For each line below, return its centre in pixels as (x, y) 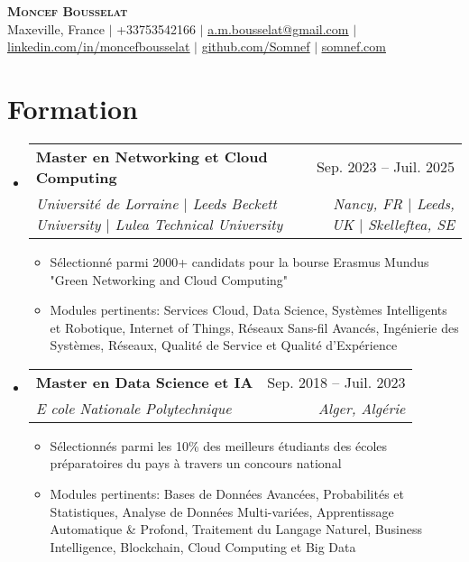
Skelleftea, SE (411, 224)
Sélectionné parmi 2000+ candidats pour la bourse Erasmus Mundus (239, 261)
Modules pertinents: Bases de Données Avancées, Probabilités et (227, 494)
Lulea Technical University (199, 224)
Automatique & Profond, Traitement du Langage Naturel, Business (236, 529)
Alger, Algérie (362, 408)
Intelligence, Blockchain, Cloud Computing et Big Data (203, 546)
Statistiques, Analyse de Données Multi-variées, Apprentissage (222, 511)
